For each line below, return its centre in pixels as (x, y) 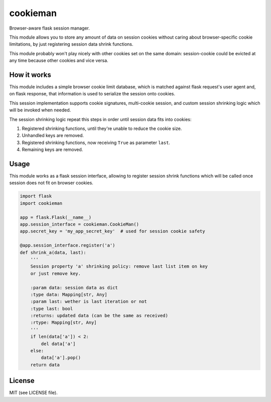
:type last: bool (52, 308)
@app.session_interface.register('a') (67, 245)
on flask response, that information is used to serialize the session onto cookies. (92, 94)
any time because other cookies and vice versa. (59, 61)
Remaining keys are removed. (52, 150)
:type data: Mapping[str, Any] (69, 294)
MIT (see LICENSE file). (33, 393)
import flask (36, 196)
